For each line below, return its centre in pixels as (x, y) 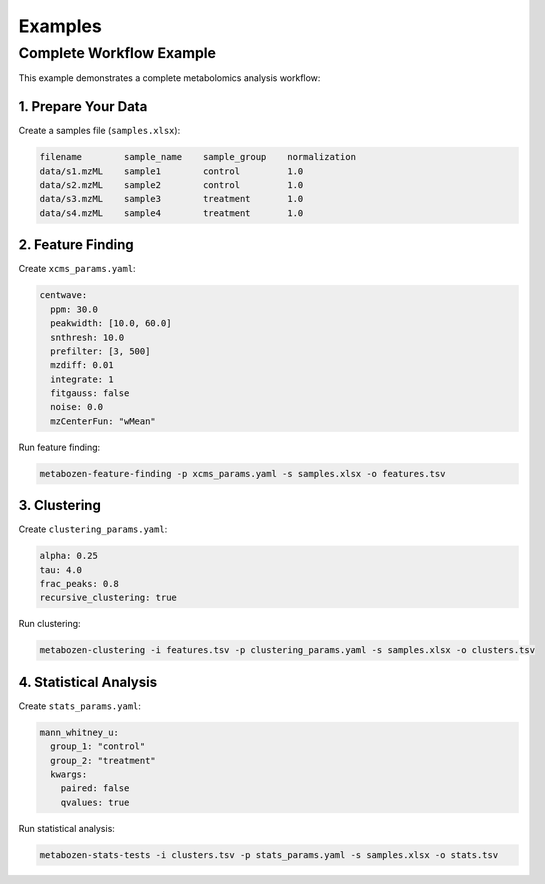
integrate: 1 (82, 379)
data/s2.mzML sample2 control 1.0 (171, 185)
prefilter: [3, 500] (100, 351)
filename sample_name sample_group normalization (198, 157)
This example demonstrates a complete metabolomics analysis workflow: (169, 78)
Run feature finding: (59, 447)
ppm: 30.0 (74, 309)
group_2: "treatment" (103, 760)
